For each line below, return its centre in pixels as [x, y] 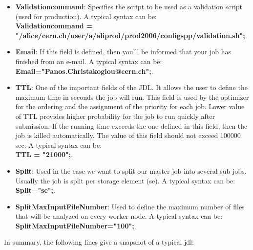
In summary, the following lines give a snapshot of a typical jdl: [99, 242]
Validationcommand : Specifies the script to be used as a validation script [129, 6]
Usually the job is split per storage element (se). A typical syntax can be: [125, 180]
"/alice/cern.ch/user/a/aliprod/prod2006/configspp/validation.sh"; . [131, 35]
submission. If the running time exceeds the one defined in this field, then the [131, 125]
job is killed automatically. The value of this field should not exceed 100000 [128, 135]
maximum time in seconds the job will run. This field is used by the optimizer [132, 97]
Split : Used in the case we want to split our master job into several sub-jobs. [131, 170]
